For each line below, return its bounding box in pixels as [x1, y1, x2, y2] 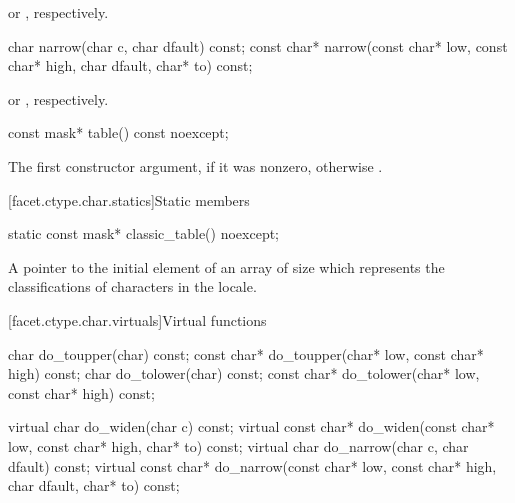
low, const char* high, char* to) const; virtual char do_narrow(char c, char [8, 435, 469, 456]
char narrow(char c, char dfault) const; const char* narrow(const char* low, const [8, 35, 508, 56]
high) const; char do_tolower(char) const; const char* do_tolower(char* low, [8, 363, 480, 384]
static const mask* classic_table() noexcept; [8, 223, 280, 244]
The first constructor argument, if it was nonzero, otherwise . [8, 155, 383, 176]
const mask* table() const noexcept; [8, 122, 229, 143]
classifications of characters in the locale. [8, 276, 257, 297]
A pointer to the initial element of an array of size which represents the [8, 256, 445, 277]
